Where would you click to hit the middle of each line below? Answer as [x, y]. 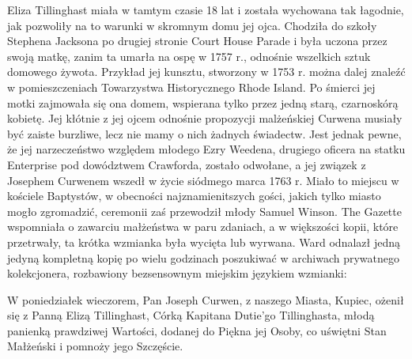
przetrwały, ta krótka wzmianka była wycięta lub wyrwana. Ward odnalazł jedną [204, 242]
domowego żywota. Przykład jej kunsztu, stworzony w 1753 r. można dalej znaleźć [206, 72]
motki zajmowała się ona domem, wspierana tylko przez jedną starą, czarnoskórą [203, 102]
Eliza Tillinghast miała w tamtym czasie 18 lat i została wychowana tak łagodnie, [206, 9]
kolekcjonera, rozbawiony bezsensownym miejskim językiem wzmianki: [177, 273]
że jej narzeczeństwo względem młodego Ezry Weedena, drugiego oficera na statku [206, 149]
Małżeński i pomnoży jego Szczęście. [95, 346]
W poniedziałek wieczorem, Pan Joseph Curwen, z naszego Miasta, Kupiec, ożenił [206, 299]
